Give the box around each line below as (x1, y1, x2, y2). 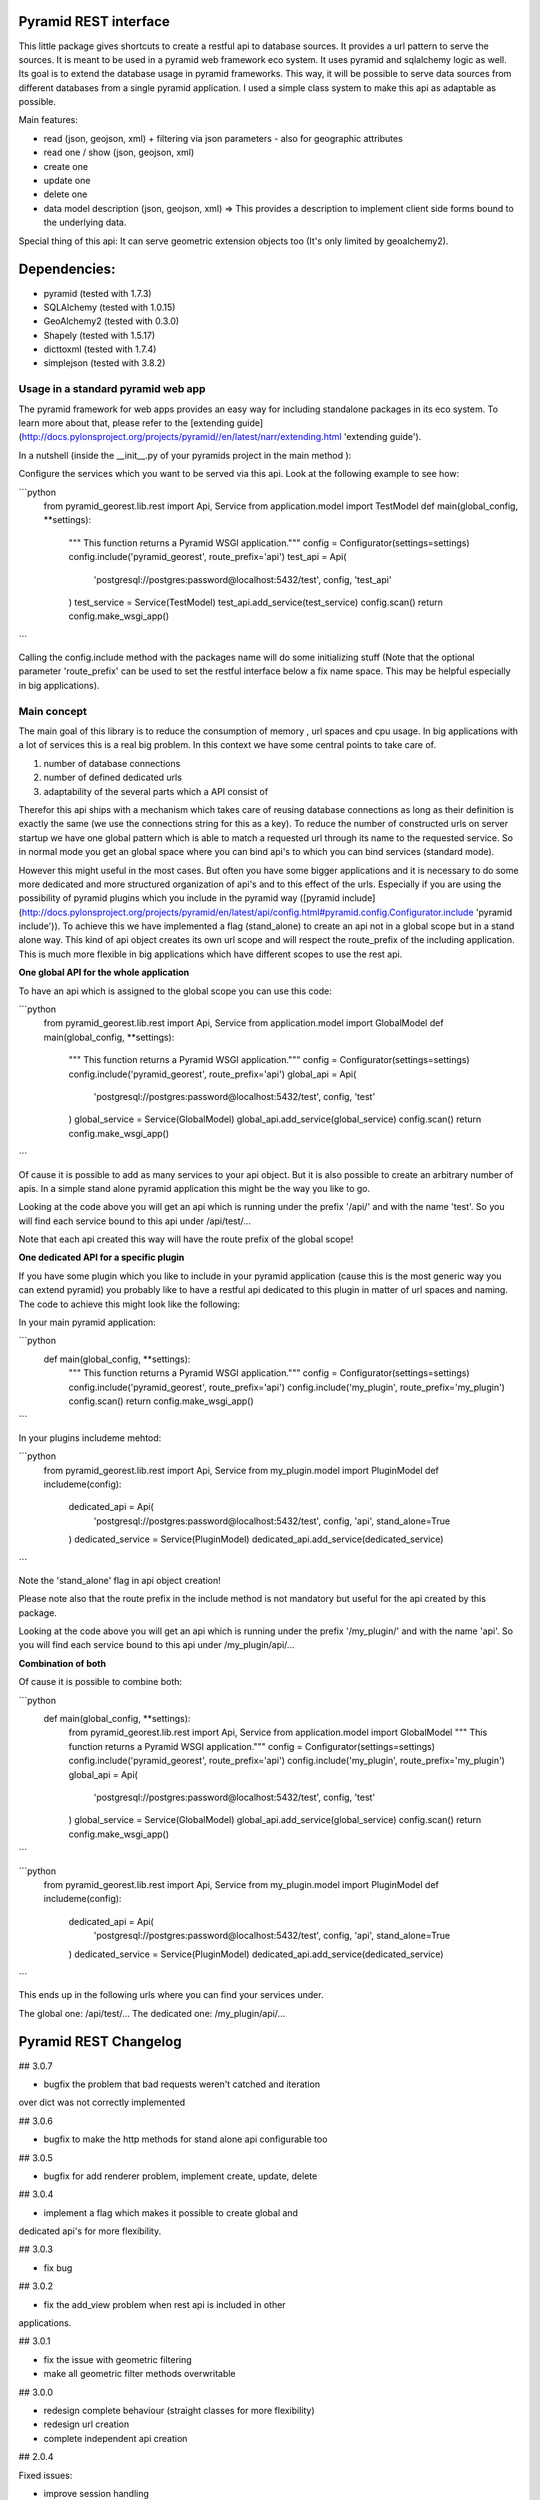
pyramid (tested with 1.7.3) (43, 287, 152, 299)
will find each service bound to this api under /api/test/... (18, 1215, 252, 1227)
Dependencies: (18, 261, 116, 278)
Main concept (18, 704, 87, 718)
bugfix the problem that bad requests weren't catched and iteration (43, 2078, 320, 2090)
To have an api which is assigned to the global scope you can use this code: (18, 985, 332, 997)
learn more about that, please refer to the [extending (18, 416, 235, 429)
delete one (43, 188, 88, 200)
